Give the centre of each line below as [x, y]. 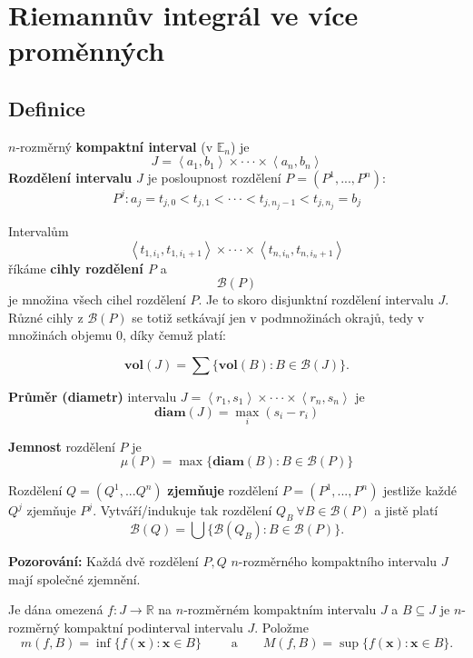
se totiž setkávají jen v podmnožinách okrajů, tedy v [278, 317]
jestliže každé [420, 490]
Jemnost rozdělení [62, 446]
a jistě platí [406, 510]
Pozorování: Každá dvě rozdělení [103, 561]
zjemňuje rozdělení [223, 490]
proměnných [87, 50]
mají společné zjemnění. [74, 578]
